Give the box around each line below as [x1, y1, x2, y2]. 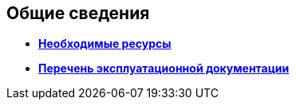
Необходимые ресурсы [38, 37, 172, 51]
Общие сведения [6, 3, 150, 23]
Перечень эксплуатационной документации [38, 61, 290, 76]
